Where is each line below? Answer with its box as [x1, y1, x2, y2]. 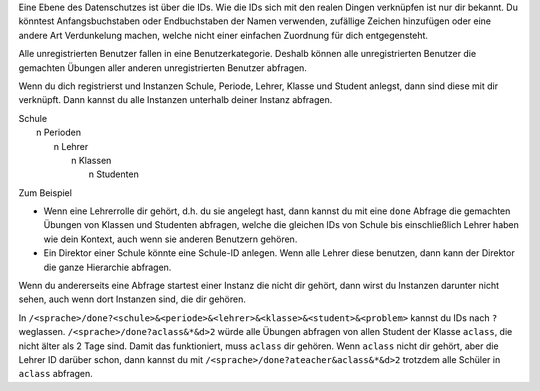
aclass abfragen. [18, 368, 94, 380]
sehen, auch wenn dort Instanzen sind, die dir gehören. [18, 293, 247, 305]
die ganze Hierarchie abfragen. [43, 261, 172, 273]
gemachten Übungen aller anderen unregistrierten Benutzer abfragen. [18, 61, 307, 74]
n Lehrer [53, 140, 89, 152]
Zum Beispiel [18, 186, 72, 199]
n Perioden [36, 126, 82, 139]
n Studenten [88, 168, 139, 180]
